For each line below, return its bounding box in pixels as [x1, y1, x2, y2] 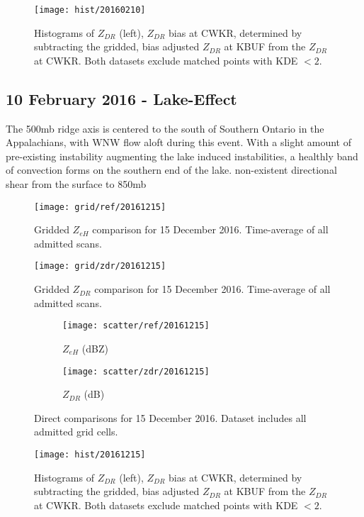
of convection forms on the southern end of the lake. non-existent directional [6, 162, 337, 177]
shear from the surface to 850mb [6, 177, 147, 191]
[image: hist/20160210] [34, 5, 146, 15]
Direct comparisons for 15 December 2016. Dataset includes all [34, 410, 307, 425]
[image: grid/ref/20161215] [34, 201, 166, 212]
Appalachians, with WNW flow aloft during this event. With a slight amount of [6, 135, 351, 150]
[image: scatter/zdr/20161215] [62, 366, 210, 377]
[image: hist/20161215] [34, 449, 146, 460]
